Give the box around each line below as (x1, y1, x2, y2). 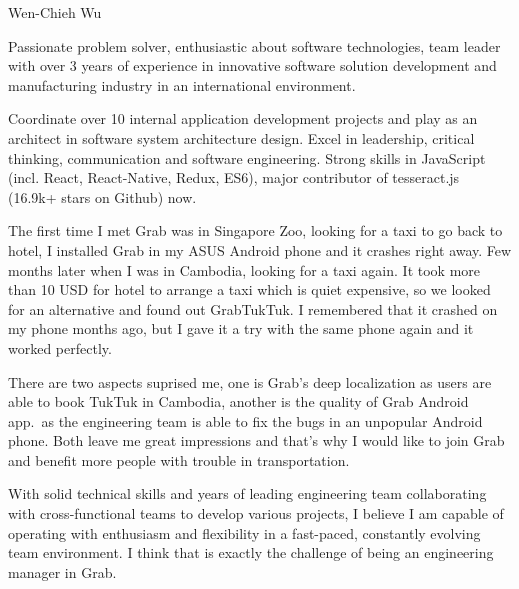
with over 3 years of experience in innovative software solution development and (8, 55, 497, 76)
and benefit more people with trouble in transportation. (8, 449, 350, 470)
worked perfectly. (8, 337, 112, 358)
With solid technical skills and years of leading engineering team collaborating (8, 483, 487, 504)
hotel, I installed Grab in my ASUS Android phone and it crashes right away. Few (8, 239, 512, 260)
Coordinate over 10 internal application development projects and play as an (8, 108, 478, 129)
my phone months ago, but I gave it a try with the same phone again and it (8, 318, 474, 339)
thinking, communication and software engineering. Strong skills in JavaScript (8, 147, 486, 168)
